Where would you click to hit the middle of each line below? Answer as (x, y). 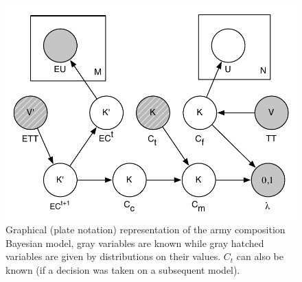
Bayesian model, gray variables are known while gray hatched (135, 243)
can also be (260, 256)
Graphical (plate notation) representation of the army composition (146, 230)
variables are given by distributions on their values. (113, 256)
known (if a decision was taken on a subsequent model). (123, 270)
